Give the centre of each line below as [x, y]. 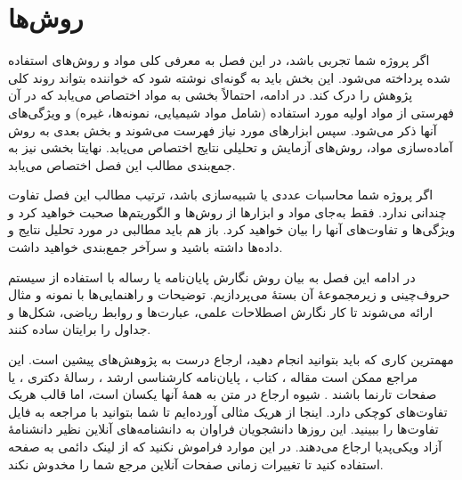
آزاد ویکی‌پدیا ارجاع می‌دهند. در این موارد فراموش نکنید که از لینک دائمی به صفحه [225, 446]
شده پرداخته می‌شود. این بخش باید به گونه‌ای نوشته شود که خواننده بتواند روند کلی [230, 77]
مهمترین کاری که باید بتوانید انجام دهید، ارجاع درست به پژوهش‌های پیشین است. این [231, 359]
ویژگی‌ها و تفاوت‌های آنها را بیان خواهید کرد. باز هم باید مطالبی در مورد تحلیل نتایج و [232, 229]
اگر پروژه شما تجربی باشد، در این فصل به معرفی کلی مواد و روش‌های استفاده [219, 60]
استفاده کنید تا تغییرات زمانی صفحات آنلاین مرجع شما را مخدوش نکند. [196, 464]
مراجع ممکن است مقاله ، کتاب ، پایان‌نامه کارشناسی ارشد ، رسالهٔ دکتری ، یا [213, 376]
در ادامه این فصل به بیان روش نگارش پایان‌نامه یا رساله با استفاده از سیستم [212, 277]
